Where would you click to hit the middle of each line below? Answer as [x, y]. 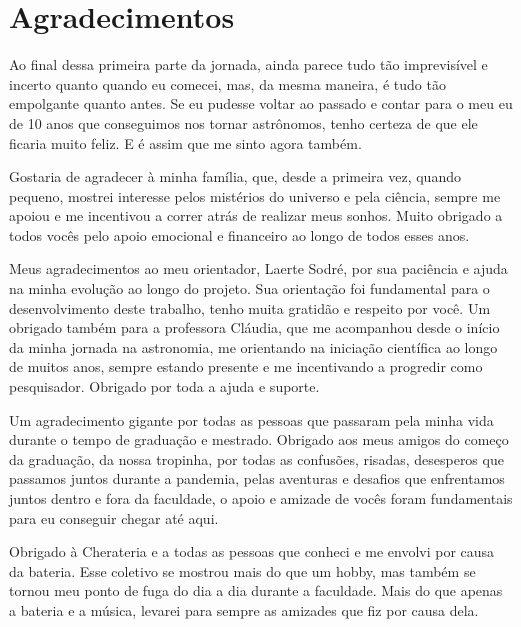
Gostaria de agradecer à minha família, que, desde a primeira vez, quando [235, 176]
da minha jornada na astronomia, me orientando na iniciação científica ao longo [253, 346]
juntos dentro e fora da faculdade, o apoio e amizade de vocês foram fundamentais [261, 498]
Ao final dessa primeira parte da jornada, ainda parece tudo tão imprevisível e [248, 64]
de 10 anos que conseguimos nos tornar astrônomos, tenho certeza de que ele [243, 122]
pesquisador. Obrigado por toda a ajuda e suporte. [164, 386]
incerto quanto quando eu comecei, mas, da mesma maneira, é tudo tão [227, 83]
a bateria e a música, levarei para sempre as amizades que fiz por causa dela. [244, 609]
